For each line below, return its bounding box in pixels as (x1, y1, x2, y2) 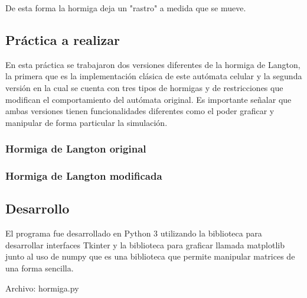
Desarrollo (5, 199, 70, 218)
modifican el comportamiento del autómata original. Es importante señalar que (5, 93, 292, 105)
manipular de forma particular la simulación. (5, 116, 168, 128)
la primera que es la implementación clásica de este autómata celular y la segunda (5, 70, 302, 82)
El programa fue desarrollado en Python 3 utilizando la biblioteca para (5, 227, 262, 239)
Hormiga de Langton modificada (5, 169, 162, 183)
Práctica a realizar (5, 30, 120, 48)
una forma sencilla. (5, 262, 74, 274)
